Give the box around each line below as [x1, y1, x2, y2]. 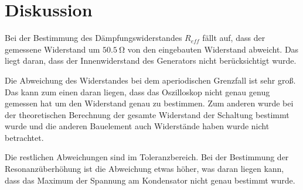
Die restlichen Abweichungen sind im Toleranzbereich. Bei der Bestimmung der [5, 151, 289, 163]
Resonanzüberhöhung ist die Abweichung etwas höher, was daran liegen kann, [5, 163, 284, 175]
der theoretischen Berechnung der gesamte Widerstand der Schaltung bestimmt [5, 108, 290, 120]
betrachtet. [5, 131, 44, 143]
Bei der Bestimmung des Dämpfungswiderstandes [5, 32, 182, 44]
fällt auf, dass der [202, 32, 265, 44]
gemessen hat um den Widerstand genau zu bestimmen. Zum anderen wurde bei [5, 97, 294, 109]
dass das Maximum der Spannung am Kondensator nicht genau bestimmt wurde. [5, 174, 295, 186]
